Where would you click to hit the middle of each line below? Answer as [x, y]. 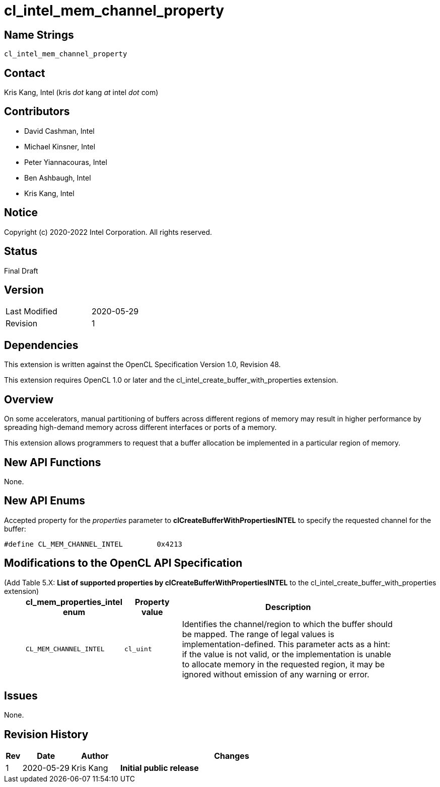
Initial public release [159, 768]
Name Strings [39, 35]
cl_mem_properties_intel [74, 602]
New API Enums [45, 501]
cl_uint [138, 649]
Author [95, 756]
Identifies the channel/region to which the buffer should [287, 624]
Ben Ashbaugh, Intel [58, 178]
